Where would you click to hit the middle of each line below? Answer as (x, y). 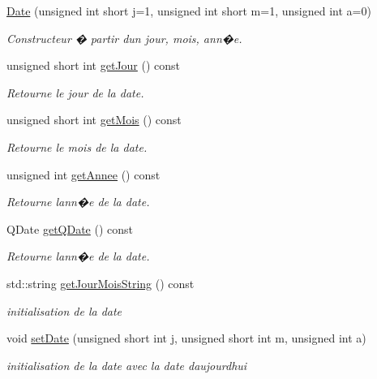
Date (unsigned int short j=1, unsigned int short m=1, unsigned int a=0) (189, 11)
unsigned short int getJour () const (94, 65)
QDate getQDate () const (70, 228)
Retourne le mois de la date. (77, 146)
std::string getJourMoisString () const (101, 283)
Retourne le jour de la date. (75, 92)
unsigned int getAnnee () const (84, 174)
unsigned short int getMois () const (94, 120)
